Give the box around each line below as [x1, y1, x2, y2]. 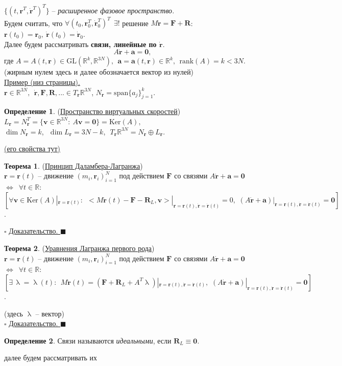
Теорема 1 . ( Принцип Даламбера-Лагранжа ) [4, 160, 143, 171]
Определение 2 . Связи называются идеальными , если [4, 335, 172, 346]
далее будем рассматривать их [4, 352, 97, 363]
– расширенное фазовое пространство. [52, 5, 175, 15]
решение [122, 17, 149, 28]
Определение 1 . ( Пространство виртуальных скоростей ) [4, 106, 181, 117]
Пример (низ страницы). [4, 77, 80, 87]
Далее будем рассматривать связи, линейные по [4, 38, 157, 49]
